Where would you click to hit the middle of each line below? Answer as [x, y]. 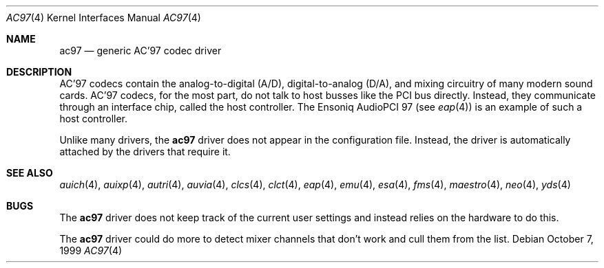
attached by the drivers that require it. [145, 152]
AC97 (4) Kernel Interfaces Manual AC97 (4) [104, 18]
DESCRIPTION [39, 72]
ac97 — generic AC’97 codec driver [140, 51]
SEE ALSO [30, 173]
